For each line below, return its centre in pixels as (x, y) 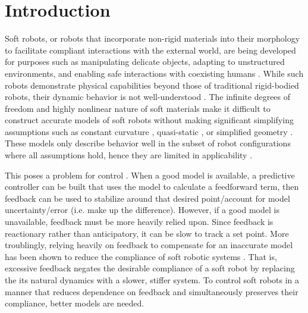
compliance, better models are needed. (75, 303)
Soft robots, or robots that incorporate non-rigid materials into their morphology (153, 38)
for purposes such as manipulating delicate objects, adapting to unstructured (145, 62)
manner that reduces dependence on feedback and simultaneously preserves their (152, 291)
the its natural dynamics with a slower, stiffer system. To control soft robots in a (152, 280)
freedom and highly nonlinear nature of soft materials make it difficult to (138, 108)
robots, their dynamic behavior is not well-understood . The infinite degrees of (148, 97)
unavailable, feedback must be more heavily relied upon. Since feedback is (139, 222)
